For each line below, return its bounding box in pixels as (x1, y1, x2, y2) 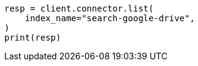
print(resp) (4, 33, 61, 42)
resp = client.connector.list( (4, 4, 154, 13)
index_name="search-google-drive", (24, 13, 195, 23)
